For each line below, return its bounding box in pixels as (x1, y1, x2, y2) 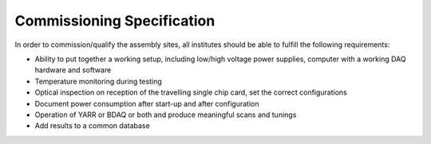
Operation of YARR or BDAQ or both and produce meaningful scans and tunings (34, 110, 297, 119)
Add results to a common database (34, 121, 151, 130)
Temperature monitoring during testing (34, 76, 163, 86)
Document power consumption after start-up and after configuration (34, 99, 259, 108)
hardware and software (34, 65, 112, 75)
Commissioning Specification (14, 12, 215, 29)
